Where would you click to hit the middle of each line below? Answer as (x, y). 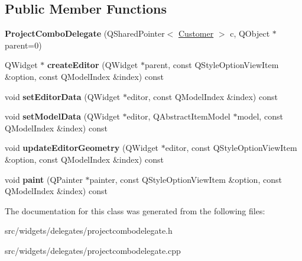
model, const (260, 116)
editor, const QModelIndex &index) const (202, 96)
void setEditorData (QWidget (63, 96)
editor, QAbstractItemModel (178, 116)
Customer (196, 33)
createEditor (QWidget (92, 65)
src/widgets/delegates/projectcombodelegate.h (89, 231)
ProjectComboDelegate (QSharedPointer (85, 33)
